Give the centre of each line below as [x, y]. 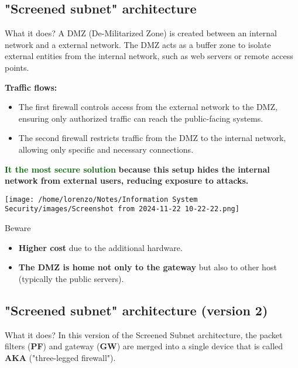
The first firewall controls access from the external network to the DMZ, [148, 107]
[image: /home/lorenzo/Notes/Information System [101, 199]
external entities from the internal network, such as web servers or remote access [149, 56]
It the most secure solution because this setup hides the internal [137, 169]
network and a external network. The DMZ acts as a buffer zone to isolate [138, 44]
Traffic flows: [31, 87]
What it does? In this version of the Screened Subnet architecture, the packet [144, 334]
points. [17, 67]
